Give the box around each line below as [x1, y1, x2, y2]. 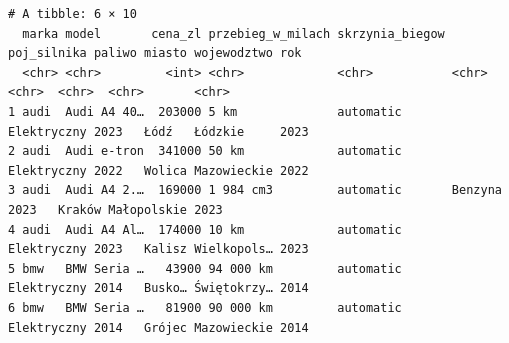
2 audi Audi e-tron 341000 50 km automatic [8, 144, 402, 159]
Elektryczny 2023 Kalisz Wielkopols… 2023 [8, 242, 309, 257]
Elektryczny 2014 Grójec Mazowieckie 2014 [8, 320, 309, 335]
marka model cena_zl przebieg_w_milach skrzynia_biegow [22, 26, 445, 41]
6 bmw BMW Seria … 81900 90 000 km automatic [8, 300, 402, 315]
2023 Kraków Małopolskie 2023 [8, 202, 223, 217]
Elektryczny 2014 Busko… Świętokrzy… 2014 [8, 281, 309, 296]
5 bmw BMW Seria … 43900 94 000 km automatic [8, 261, 402, 276]
